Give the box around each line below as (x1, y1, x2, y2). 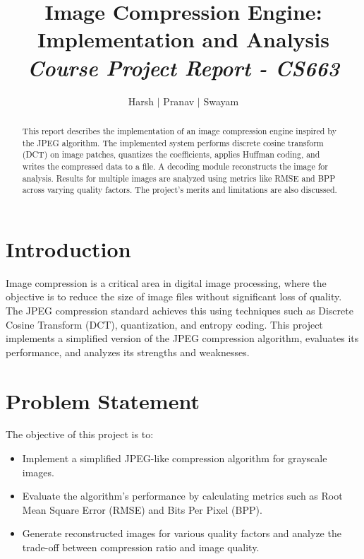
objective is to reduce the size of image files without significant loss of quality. (6, 289, 342, 304)
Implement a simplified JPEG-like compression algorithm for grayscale (22, 451, 327, 466)
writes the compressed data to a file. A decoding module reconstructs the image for (22, 160, 328, 172)
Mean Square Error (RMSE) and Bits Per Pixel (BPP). (22, 502, 262, 517)
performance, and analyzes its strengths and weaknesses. (6, 344, 250, 359)
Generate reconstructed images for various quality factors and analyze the (22, 526, 341, 541)
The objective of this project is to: (6, 427, 154, 442)
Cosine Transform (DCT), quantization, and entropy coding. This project (6, 317, 323, 331)
